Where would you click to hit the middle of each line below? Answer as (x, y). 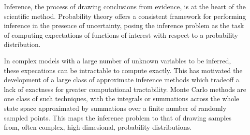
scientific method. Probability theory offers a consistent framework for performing (125, 16)
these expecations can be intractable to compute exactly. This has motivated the (123, 70)
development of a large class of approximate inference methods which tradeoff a (122, 80)
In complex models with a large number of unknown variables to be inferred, (118, 60)
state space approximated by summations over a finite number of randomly (115, 108)
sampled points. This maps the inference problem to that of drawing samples (118, 117)
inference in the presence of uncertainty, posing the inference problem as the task (124, 25)
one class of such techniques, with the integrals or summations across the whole (122, 98)
